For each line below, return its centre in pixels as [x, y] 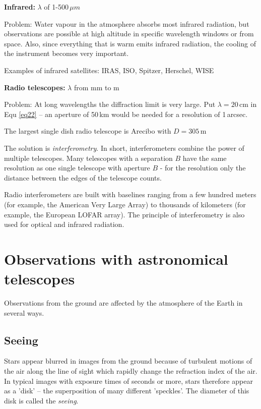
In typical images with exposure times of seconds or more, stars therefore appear [128, 381]
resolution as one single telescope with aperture [77, 168]
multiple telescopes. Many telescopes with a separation [88, 158]
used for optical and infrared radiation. [64, 224]
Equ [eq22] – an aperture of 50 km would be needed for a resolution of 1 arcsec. [126, 114]
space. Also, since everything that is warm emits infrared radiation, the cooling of [130, 43]
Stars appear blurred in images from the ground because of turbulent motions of [128, 361]
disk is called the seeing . [41, 400]
